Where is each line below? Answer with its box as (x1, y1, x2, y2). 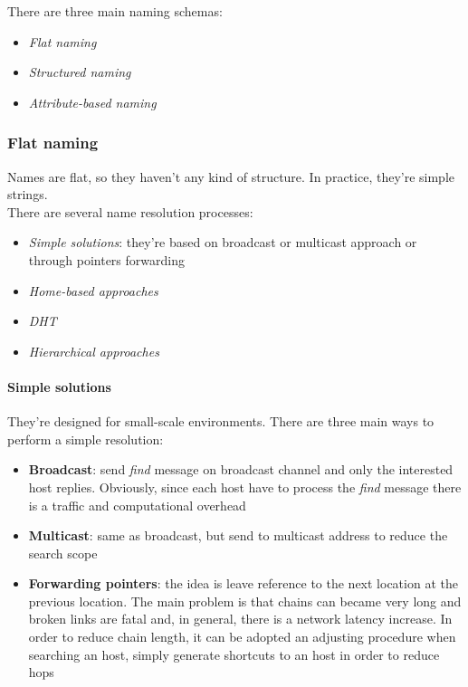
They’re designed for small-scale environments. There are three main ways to (7, 412, 435, 431)
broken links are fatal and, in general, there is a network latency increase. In (28, 609, 453, 628)
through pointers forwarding (28, 250, 185, 269)
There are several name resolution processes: (7, 202, 253, 221)
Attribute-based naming (28, 92, 157, 111)
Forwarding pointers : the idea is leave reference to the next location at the (28, 574, 458, 593)
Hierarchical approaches (28, 341, 159, 360)
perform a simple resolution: (7, 429, 164, 448)
